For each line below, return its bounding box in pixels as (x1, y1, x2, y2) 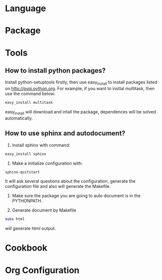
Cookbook (5, 243, 47, 253)
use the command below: (5, 91, 56, 97)
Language (5, 3, 46, 14)
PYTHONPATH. (12, 198, 43, 204)
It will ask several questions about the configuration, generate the (5, 178, 136, 184)
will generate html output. (5, 226, 56, 232)
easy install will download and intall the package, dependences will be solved (5, 109, 156, 116)
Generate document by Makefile (12, 207, 76, 213)
